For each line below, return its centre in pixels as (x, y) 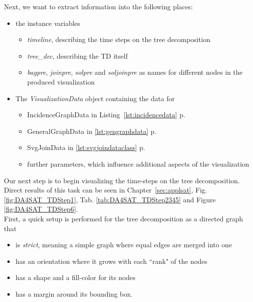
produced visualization (61, 81)
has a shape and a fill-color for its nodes (75, 277)
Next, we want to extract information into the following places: (98, 6)
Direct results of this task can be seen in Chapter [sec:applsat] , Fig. (106, 190)
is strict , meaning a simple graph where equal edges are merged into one (124, 245)
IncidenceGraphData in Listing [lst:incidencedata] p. (106, 115)
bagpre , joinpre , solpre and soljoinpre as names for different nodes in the (135, 72)
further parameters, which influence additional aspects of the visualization (138, 163)
